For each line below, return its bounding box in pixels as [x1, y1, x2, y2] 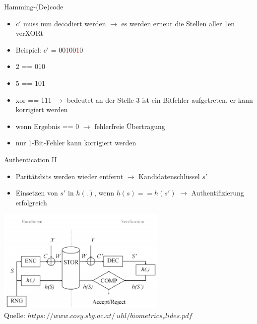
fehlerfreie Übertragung [94, 121, 165, 131]
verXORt [15, 28, 43, 38]
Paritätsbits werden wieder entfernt [15, 171, 124, 181]
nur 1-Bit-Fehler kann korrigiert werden [15, 137, 136, 148]
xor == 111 [15, 94, 52, 105]
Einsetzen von [15, 188, 58, 198]
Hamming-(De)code [4, 1, 64, 11]
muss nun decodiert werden [23, 18, 106, 28]
